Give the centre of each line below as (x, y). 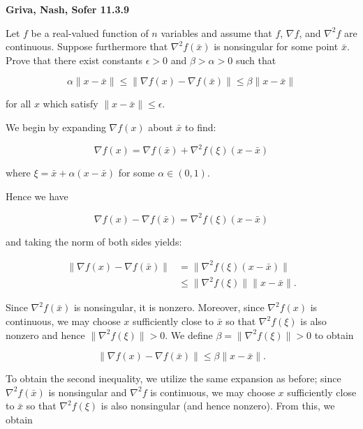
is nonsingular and (88, 392)
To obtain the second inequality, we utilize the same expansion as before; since (173, 378)
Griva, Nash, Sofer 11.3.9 (67, 9)
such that (256, 60)
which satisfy (71, 104)
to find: (201, 127)
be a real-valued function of (90, 32)
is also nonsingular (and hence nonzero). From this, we (218, 406)
